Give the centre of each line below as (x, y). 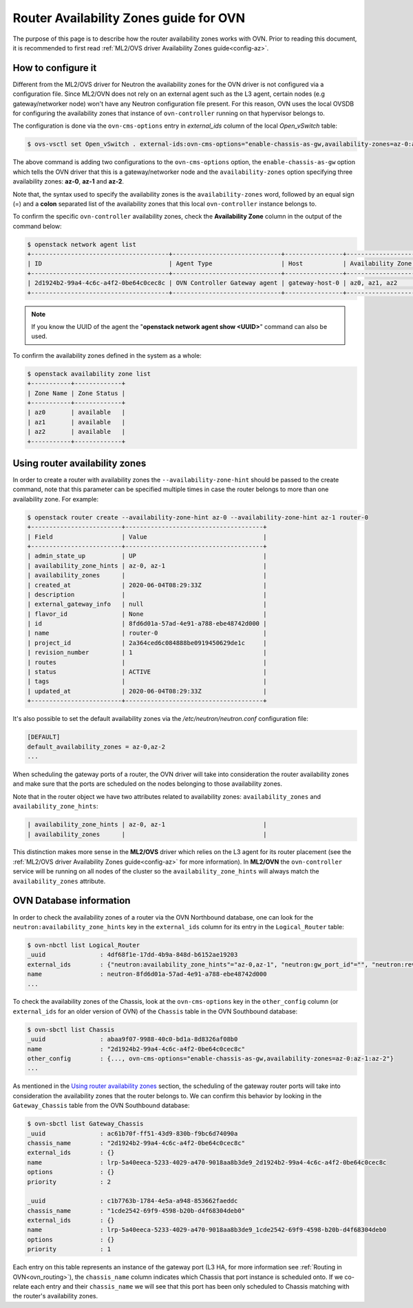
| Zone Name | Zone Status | (76, 393)
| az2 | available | (76, 432)
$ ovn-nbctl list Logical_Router (84, 945)
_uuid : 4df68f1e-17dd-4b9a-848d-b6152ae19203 (133, 955)
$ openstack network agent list (82, 244)
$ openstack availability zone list (89, 374)
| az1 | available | (76, 422)
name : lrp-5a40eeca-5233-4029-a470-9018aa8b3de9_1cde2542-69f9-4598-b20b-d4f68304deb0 (207, 1230)
